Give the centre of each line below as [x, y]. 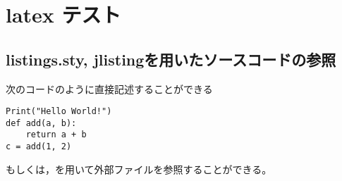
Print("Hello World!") [59, 112]
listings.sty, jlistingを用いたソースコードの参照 [171, 59]
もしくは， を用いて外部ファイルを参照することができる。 [139, 169]
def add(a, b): [41, 123]
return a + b [56, 135]
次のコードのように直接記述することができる [109, 88]
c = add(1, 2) [39, 147]
